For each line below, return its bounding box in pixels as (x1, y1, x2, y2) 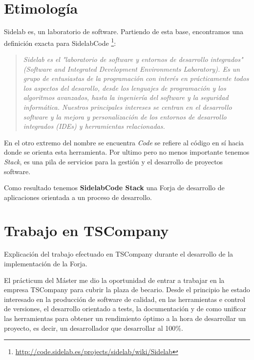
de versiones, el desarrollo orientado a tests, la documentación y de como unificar (4, 303, 246, 314)
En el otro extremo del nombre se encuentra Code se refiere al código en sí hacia (4, 137, 244, 147)
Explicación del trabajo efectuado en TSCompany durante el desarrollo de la (4, 249, 233, 259)
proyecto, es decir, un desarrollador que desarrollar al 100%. (4, 322, 183, 333)
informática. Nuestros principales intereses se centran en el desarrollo (23, 101, 232, 112)
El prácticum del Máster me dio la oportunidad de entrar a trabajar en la (4, 275, 225, 285)
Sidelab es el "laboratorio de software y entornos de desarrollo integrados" (23, 54, 243, 64)
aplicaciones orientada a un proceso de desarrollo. (4, 192, 152, 202)
